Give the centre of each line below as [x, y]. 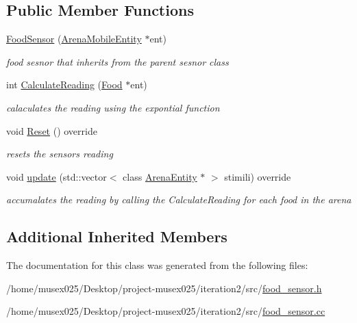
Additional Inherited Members [117, 236]
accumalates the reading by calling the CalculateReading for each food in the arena [179, 199]
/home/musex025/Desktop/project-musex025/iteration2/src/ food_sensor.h [164, 288]
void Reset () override [52, 130]
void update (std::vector [57, 176]
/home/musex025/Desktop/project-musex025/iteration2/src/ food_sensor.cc [166, 311]
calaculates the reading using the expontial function [113, 107]
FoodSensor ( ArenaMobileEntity [74, 39]
